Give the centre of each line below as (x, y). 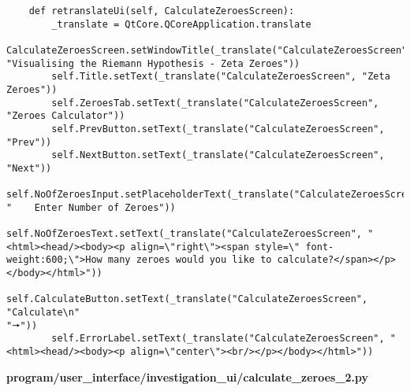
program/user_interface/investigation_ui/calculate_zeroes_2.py (188, 376)
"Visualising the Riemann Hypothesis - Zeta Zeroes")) (153, 63)
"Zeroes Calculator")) (66, 116)
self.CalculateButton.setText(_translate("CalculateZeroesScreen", (187, 299)
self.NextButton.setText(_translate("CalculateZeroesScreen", (218, 155)
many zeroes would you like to (190, 260)
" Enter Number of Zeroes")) (91, 207)
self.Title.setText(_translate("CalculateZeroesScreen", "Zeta (221, 77)
